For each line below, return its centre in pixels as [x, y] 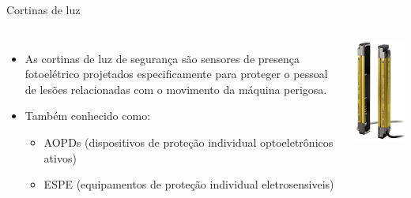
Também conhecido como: [88, 116]
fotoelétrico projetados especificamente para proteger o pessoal [176, 74]
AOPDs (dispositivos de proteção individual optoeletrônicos [189, 142]
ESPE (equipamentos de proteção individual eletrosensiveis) [189, 184]
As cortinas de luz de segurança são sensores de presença [162, 58]
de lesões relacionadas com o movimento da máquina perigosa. [176, 89]
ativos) [60, 157]
